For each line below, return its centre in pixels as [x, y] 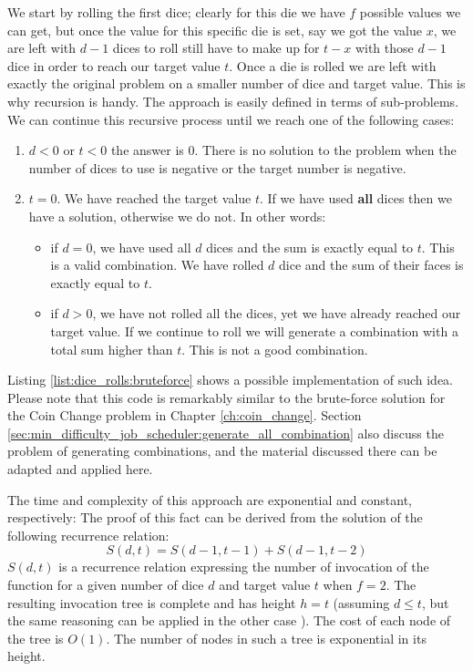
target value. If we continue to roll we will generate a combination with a [254, 330]
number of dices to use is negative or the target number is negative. [217, 167]
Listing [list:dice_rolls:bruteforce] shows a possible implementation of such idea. [231, 380]
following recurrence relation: [88, 535]
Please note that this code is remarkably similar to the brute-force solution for [226, 397]
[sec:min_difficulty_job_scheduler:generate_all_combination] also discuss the [226, 433]
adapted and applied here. [80, 469]
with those [384, 48]
